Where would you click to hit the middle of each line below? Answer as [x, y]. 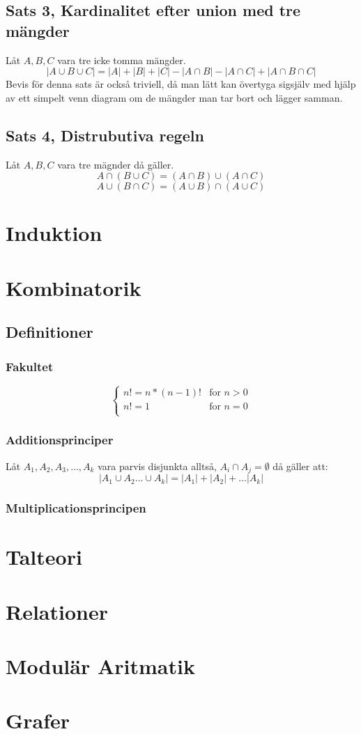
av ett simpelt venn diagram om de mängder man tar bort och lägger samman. [174, 97]
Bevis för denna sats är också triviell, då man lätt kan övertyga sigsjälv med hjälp [181, 84]
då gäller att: [300, 466]
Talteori [44, 557]
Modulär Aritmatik [100, 665]
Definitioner [49, 332]
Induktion [54, 233]
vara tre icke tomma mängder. [122, 60]
